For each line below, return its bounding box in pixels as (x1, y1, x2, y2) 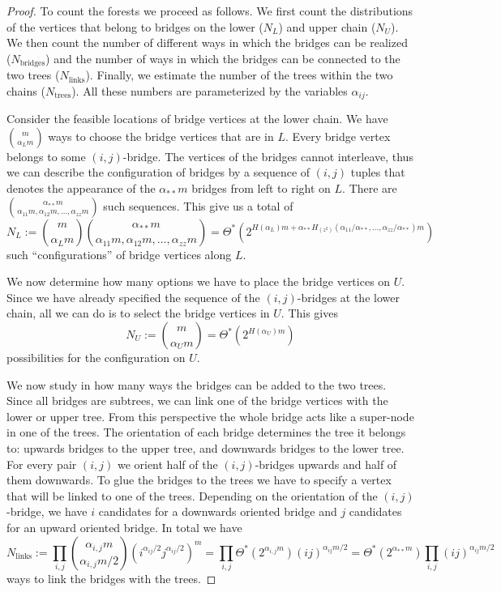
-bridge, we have (6, 503, 88, 520)
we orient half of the (117, 455, 218, 472)
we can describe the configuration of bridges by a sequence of (6, 164, 310, 181)
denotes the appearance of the (6, 180, 156, 197)
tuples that (350, 164, 405, 181)
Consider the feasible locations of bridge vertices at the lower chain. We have (6, 110, 388, 127)
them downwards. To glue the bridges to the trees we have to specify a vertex (6, 471, 392, 488)
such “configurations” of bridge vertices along (6, 245, 232, 262)
